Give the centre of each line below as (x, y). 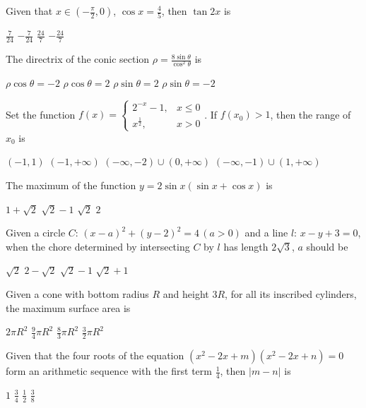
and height (186, 294)
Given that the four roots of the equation (95, 355)
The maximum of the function (71, 185)
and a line (266, 233)
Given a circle (36, 233)
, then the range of (311, 114)
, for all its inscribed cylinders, (291, 294)
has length (246, 246)
